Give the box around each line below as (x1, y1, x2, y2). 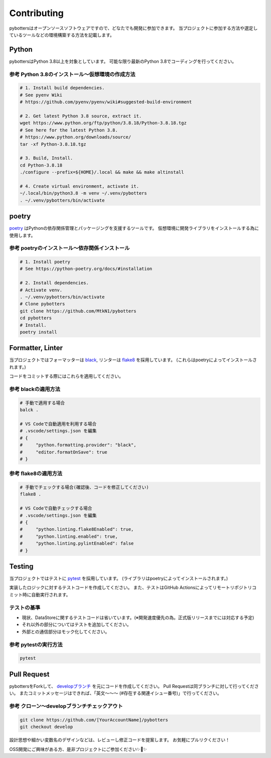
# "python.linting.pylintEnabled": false (20, 541, 134, 546)
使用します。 (9, 232, 36, 238)
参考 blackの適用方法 (9, 386, 60, 393)
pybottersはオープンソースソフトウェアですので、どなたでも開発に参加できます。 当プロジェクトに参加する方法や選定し (9, 25, 258, 31)
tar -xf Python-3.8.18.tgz (20, 141, 86, 147)
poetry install (20, 329, 57, 335)
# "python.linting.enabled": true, (20, 533, 118, 539)
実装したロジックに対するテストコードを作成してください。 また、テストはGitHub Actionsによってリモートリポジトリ (9, 584, 252, 590)
